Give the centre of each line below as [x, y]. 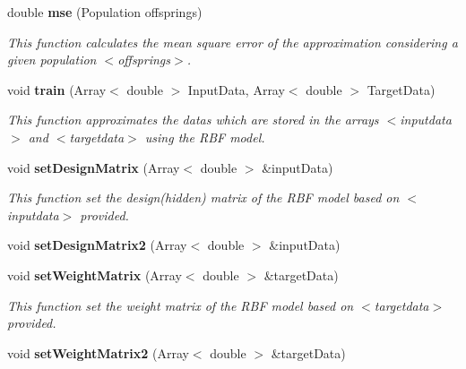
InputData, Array [236, 89]
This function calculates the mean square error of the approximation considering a [233, 42]
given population [52, 60]
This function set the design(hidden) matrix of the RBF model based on [203, 197]
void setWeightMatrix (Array [95, 275]
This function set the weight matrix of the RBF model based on [181, 305]
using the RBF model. [205, 137]
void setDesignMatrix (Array [94, 167]
